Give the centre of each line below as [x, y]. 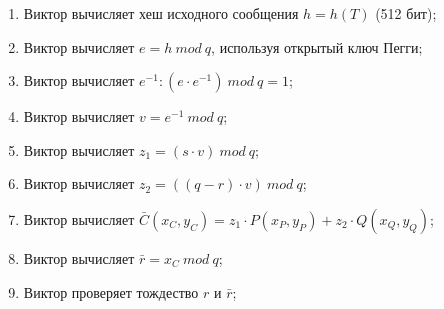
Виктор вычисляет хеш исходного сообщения [161, 13]
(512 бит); [406, 13]
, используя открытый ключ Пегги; [317, 46]
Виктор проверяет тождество [111, 291]
